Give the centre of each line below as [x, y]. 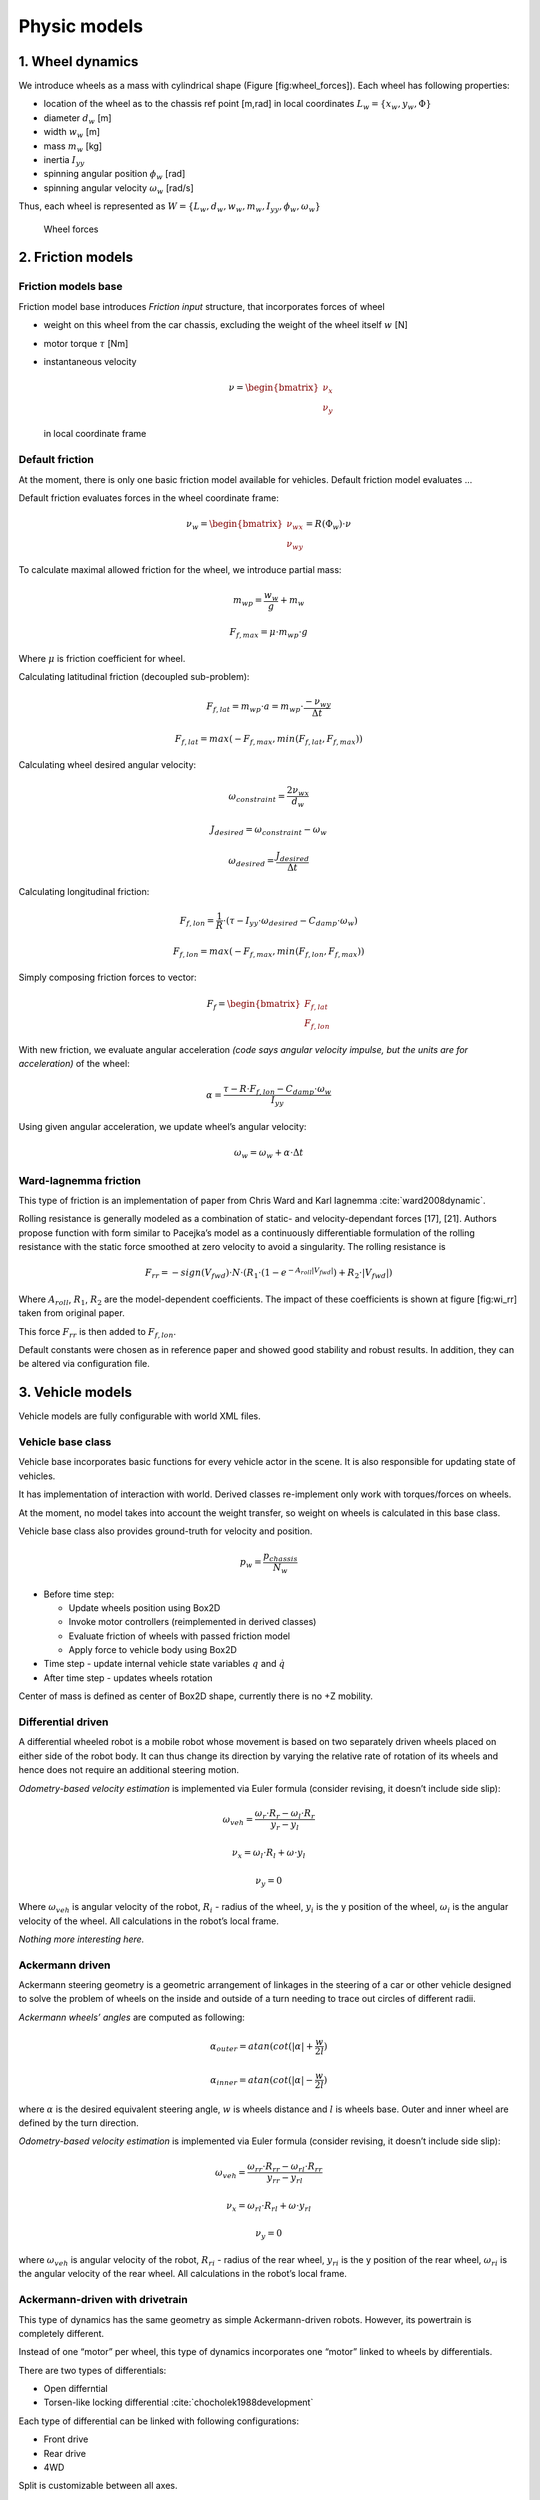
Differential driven [63, 1722]
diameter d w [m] [77, 118]
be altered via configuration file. [84, 1364]
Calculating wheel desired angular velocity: [107, 765]
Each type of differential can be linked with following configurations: [159, 2421]
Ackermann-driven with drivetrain [103, 2300]
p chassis [281, 1557]
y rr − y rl [285, 2179]
